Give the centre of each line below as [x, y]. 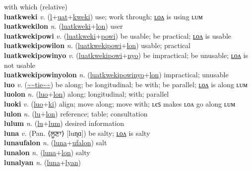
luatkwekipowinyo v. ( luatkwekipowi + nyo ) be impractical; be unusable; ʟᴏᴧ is [126, 55]
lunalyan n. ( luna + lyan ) [42, 162]
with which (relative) [36, 6]
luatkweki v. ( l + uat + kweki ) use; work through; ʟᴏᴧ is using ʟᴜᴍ [103, 16]
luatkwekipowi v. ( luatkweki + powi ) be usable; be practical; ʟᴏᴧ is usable [118, 35]
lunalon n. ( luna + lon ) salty [47, 152]
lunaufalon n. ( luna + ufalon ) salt [56, 142]
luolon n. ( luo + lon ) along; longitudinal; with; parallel [87, 94]
